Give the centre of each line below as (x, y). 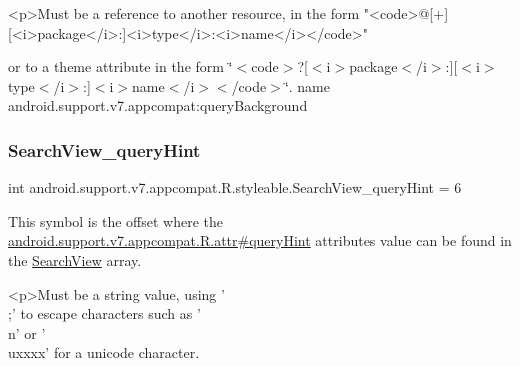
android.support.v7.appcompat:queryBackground (158, 105)
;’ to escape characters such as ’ (104, 313)
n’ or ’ (27, 332)
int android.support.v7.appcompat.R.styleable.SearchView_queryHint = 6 (235, 187)
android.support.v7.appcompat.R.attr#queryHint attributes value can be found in (260, 240)
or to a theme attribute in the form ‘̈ (120, 66)
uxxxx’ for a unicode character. (104, 352)
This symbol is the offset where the (115, 220)
